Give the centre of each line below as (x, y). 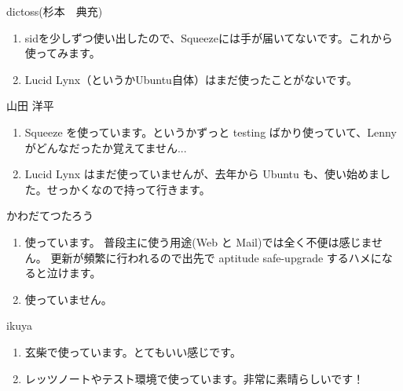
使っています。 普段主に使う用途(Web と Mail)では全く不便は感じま (198, 241)
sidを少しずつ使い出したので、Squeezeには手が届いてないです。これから (209, 37)
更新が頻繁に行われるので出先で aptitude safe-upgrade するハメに (216, 257)
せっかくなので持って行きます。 (128, 189)
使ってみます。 (62, 53)
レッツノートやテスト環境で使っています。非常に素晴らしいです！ (194, 378)
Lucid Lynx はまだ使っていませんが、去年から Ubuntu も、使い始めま (202, 174)
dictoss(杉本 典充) (55, 11)
